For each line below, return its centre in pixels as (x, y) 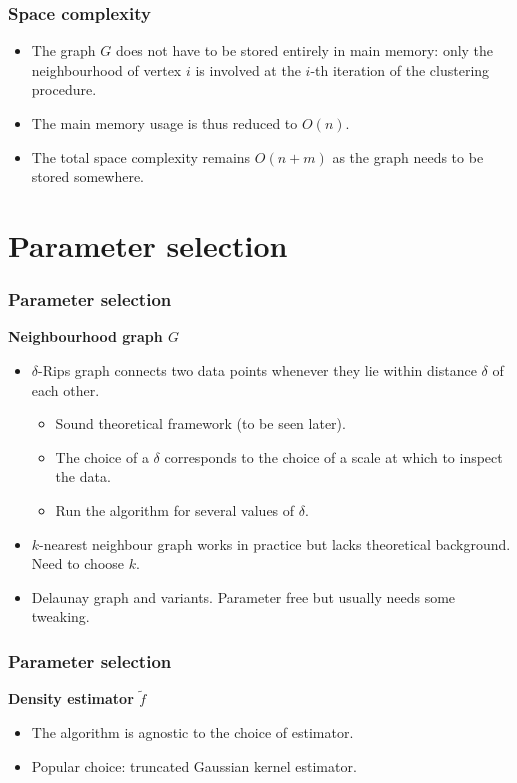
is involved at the (248, 69)
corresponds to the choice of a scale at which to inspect (333, 456)
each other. (65, 389)
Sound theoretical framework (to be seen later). (200, 423)
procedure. (64, 89)
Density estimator (71, 698)
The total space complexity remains (141, 156)
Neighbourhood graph (85, 336)
